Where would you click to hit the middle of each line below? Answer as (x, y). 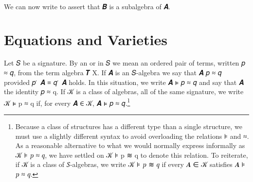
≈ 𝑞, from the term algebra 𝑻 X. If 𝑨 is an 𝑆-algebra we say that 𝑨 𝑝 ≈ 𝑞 (113, 72)
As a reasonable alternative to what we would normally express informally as (130, 145)
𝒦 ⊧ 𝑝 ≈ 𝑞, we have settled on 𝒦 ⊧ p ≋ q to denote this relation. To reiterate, (132, 155)
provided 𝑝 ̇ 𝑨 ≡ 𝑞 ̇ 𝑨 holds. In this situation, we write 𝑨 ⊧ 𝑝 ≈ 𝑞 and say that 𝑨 (124, 82)
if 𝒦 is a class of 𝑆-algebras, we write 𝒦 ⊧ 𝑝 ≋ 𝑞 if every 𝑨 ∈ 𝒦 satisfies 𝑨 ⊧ (130, 164)
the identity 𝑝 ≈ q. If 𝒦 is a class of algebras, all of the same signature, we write (124, 91)
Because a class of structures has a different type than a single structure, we (129, 126)
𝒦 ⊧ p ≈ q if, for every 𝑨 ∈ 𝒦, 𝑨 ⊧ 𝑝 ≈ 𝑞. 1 (67, 102)
